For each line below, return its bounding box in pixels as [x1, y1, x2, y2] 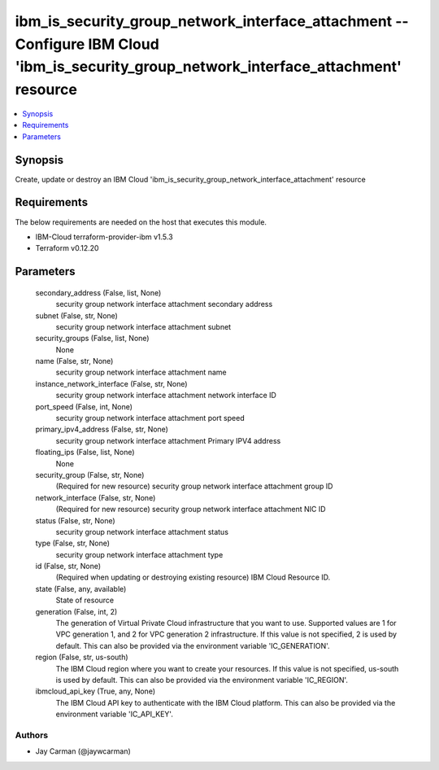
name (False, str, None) [35, 357, 114, 366]
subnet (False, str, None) [35, 310, 118, 321]
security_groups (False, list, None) [35, 334, 150, 343]
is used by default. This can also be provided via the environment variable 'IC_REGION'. [55, 676, 349, 685]
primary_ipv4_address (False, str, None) [35, 424, 168, 435]
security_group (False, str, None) [35, 470, 145, 479]
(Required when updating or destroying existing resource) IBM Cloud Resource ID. [55, 572, 331, 582]
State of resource [55, 595, 115, 606]
